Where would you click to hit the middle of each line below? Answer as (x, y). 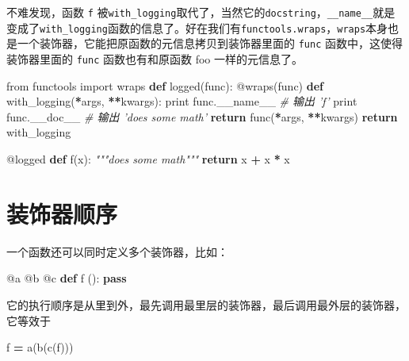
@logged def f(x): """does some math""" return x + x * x (148, 159)
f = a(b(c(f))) (40, 347)
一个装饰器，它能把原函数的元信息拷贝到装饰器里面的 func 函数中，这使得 (210, 43)
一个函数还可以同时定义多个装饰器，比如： (117, 251)
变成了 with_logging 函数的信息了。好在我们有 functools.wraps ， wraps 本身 (197, 27)
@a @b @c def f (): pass (67, 278)
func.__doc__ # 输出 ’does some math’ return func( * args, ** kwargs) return (202, 116)
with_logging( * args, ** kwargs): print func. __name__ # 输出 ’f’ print (182, 101)
